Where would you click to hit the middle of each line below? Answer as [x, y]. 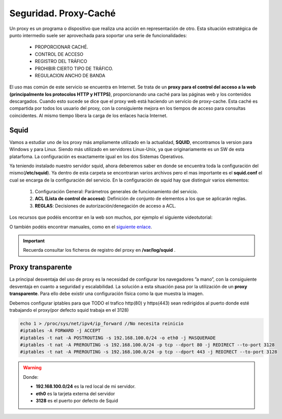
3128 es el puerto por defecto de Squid [77, 401]
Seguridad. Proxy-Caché [63, 13]
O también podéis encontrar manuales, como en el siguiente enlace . [81, 227]
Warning [32, 368]
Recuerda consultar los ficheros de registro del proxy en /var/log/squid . [99, 250]
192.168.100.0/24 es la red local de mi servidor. [86, 386]
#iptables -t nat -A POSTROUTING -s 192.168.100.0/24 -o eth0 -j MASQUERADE [118, 338]
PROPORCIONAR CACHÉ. [61, 47]
